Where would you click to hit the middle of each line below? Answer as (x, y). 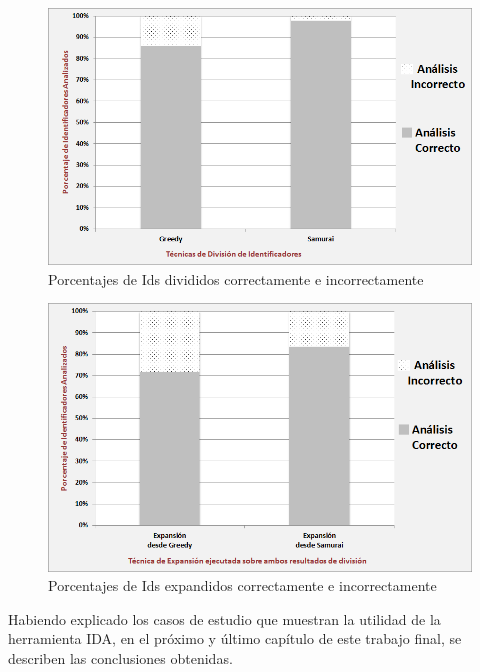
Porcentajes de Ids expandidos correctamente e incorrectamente (242, 585)
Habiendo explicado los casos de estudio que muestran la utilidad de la (224, 618)
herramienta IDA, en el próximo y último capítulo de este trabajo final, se (235, 638)
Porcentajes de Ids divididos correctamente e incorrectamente (236, 278)
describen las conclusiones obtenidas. (120, 657)
